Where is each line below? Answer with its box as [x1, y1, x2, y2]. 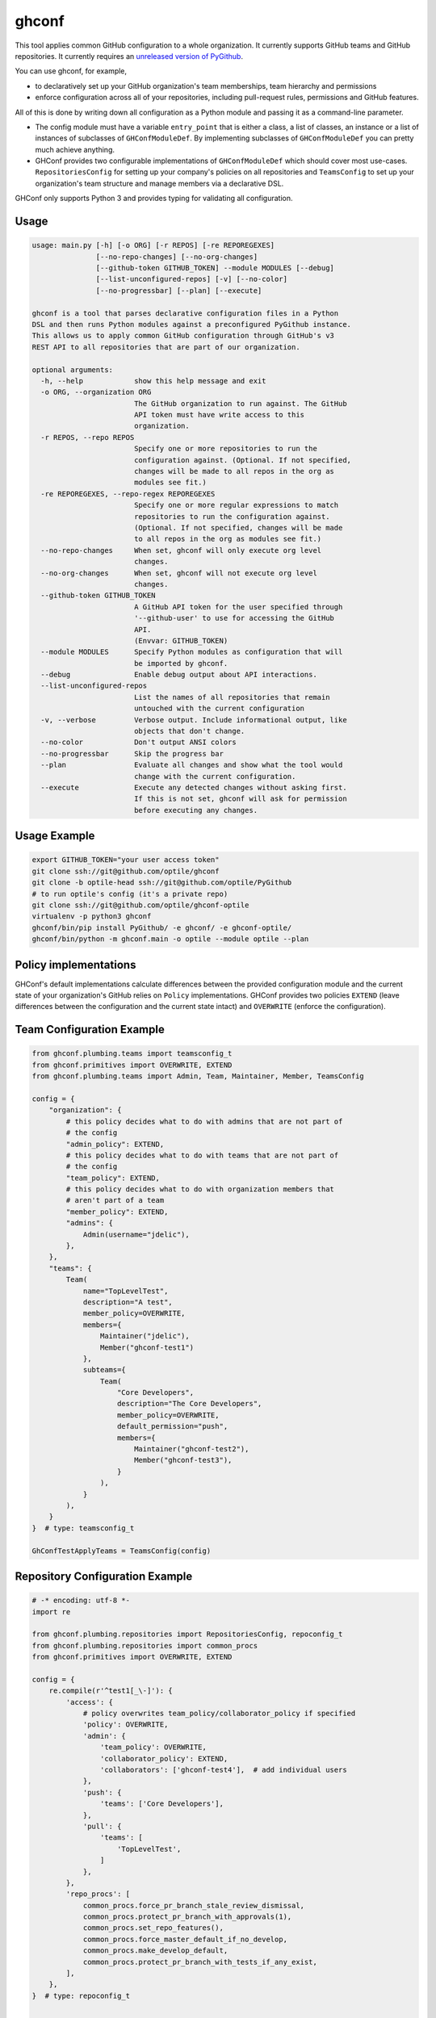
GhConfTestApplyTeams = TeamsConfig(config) [31, 1546, 212, 1555]
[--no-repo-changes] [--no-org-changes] [95, 252, 258, 262]
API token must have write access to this [133, 410, 305, 420]
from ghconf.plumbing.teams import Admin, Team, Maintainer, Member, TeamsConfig [31, 1072, 365, 1081]
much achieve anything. [35, 144, 115, 154]
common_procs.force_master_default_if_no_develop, [82, 1934, 288, 1944]
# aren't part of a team [65, 1195, 165, 1205]
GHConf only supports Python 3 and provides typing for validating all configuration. [15, 194, 293, 203]
